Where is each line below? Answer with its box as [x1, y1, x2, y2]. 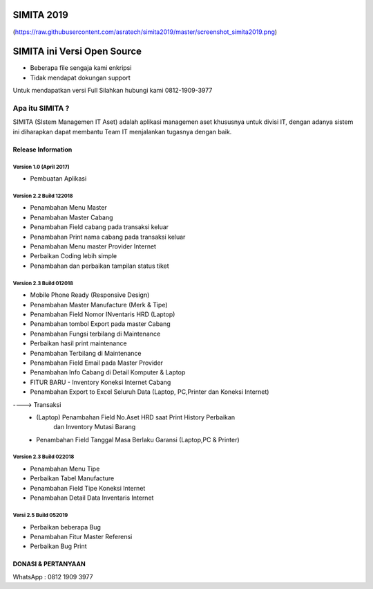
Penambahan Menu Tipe [30, 464, 100, 473]
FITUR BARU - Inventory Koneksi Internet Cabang [30, 378, 171, 386]
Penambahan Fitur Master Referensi [30, 532, 133, 541]
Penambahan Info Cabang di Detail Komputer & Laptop [30, 368, 186, 377]
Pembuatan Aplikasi [30, 174, 87, 183]
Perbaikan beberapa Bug [30, 523, 102, 531]
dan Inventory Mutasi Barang [53, 423, 136, 431]
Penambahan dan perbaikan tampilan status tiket [30, 262, 169, 270]
